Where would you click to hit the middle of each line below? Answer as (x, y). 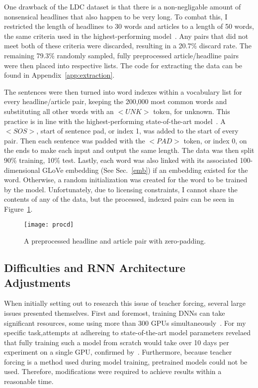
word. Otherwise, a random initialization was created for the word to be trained (126, 180)
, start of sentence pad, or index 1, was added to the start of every (137, 131)
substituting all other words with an (59, 111)
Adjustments (37, 282)
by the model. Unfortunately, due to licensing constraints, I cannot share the (121, 189)
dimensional (22, 170)
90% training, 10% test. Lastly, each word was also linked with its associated (121, 160)
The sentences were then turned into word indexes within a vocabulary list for (123, 91)
